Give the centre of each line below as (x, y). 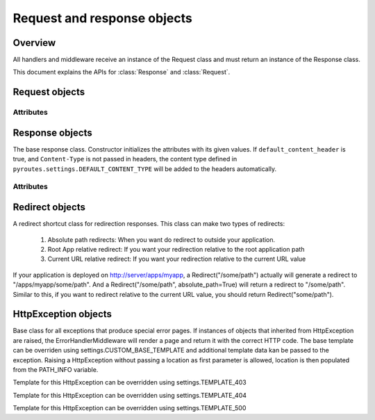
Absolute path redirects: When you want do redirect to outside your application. (161, 239)
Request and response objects (102, 18)
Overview (34, 43)
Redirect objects (49, 208)
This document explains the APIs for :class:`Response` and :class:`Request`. (122, 72)
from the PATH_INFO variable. (56, 370)
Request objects (49, 92)
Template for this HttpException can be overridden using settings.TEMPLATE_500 (130, 408)
